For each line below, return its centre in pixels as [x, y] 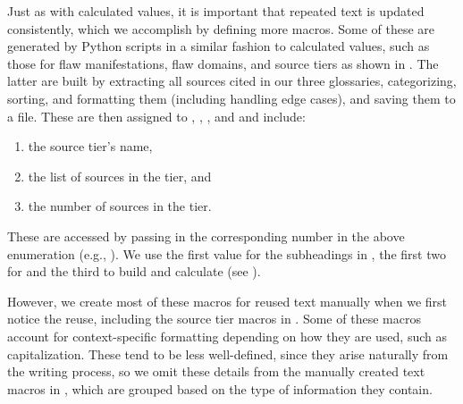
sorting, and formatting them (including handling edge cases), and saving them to [231, 98]
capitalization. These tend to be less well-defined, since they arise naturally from [228, 353]
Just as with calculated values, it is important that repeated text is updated [216, 11]
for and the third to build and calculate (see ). [134, 271]
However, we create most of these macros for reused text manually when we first [227, 301]
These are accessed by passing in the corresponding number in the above [206, 236]
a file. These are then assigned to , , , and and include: [156, 116]
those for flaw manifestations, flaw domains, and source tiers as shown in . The [223, 63]
